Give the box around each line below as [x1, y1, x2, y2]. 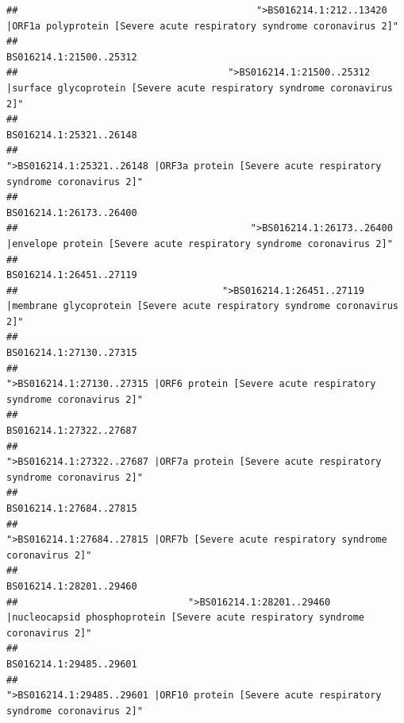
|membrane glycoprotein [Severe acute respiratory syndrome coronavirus [6, 300, 398, 312]
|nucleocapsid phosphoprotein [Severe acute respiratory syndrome [6, 612, 365, 624]
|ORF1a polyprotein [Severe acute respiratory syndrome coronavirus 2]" [6, 20, 398, 32]
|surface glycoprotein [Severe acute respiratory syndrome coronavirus [6, 82, 393, 94]
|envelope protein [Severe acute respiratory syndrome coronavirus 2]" [6, 238, 393, 249]
